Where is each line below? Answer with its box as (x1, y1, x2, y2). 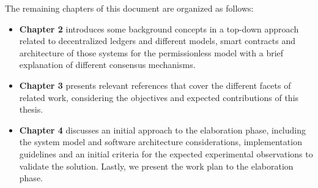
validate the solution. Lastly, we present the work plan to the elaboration (19, 159, 294, 172)
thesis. (19, 103, 43, 116)
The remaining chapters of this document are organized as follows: (5, 2, 254, 14)
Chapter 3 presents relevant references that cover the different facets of (19, 78, 291, 91)
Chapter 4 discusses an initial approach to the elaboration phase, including (19, 123, 306, 136)
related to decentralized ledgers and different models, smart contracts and (19, 34, 296, 47)
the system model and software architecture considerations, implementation (19, 135, 302, 148)
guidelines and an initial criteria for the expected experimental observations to (19, 147, 313, 160)
